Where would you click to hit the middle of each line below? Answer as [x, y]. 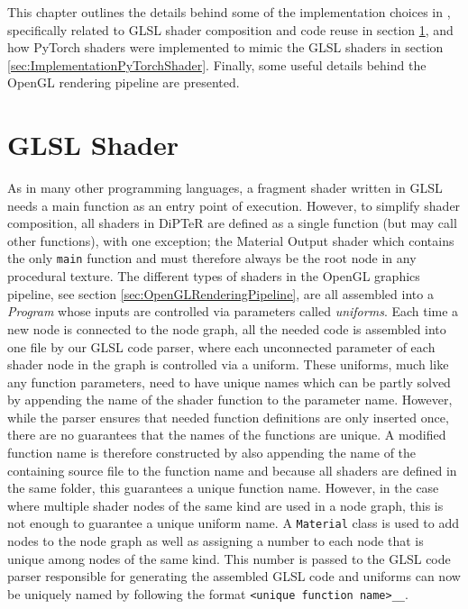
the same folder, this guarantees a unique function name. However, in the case [223, 488]
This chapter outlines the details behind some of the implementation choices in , [229, 12]
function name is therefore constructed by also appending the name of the [212, 453]
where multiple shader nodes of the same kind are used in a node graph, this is [225, 505]
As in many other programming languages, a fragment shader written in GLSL [225, 188]
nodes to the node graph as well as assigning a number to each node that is [216, 541]
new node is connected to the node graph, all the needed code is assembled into [227, 328]
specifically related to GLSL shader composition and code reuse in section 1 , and [230, 29]
